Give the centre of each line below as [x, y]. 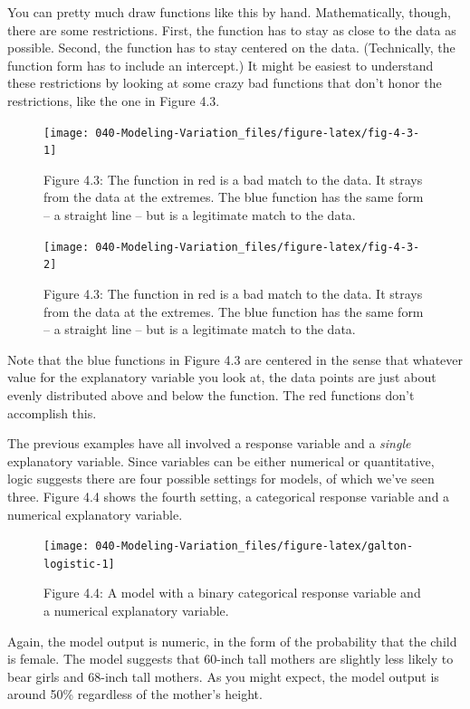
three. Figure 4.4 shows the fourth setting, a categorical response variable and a [229, 496]
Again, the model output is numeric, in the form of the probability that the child [232, 641]
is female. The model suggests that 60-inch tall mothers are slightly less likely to [230, 659]
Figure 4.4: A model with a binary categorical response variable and [232, 593]
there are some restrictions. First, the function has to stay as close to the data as [232, 29]
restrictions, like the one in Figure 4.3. [114, 100]
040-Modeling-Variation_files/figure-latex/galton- [254, 546]
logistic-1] [79, 564]
